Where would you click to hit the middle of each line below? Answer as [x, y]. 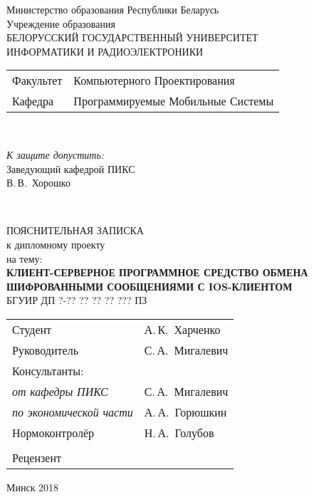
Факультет [37, 80]
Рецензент [37, 457]
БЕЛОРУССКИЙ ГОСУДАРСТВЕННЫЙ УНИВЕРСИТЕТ [132, 37]
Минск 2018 [33, 487]
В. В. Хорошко [38, 183]
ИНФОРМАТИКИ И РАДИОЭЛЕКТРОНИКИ [105, 51]
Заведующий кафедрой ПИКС [71, 168]
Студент [32, 329]
